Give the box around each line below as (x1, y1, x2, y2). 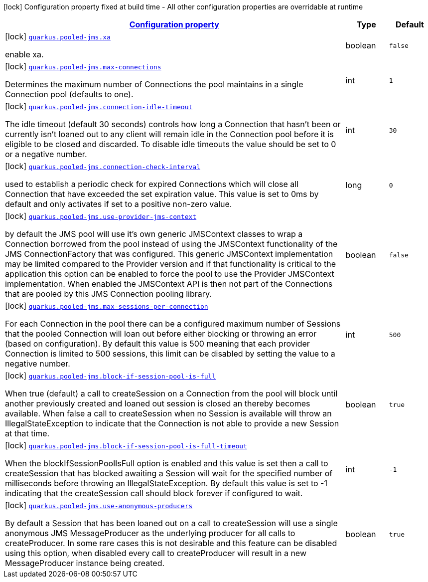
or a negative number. (5, 149, 87, 159)
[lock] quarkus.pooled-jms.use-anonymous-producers (5, 500, 193, 510)
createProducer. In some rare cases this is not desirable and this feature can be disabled (5, 538, 337, 548)
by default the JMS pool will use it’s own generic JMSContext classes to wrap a (5, 229, 303, 239)
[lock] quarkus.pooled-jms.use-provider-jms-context (5, 211, 197, 221)
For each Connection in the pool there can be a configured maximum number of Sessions (5, 319, 341, 329)
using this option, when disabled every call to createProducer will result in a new (5, 548, 306, 558)
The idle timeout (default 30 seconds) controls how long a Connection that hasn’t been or (5, 119, 341, 129)
